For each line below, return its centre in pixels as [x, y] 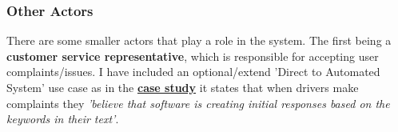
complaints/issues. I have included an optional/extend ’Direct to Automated [193, 72]
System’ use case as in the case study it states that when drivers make [183, 87]
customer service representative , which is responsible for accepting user [193, 56]
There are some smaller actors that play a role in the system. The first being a [199, 40]
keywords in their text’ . [63, 119]
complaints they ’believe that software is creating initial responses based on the [198, 103]
